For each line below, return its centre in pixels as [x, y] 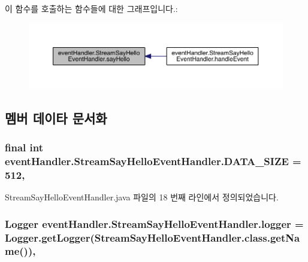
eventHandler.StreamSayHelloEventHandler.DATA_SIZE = [153, 161]
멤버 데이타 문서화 [56, 118]
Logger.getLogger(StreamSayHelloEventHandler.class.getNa [153, 237]
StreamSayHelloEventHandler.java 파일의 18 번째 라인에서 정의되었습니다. [142, 197]
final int [24, 147]
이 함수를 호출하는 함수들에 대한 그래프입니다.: [91, 8]
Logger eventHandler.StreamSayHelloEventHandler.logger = [154, 223]
